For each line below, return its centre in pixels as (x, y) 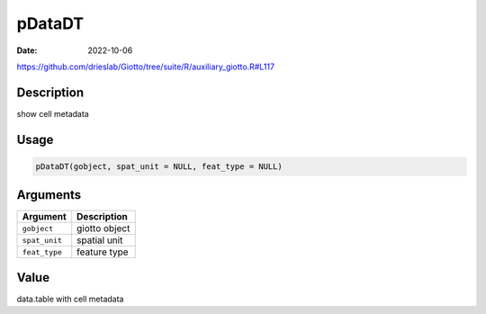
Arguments (49, 195)
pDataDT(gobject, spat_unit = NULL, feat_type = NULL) (159, 166)
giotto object (103, 229)
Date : (27, 50)
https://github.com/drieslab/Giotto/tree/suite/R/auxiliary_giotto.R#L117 (145, 67)
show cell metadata (53, 113)
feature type (103, 252)
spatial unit (100, 240)
